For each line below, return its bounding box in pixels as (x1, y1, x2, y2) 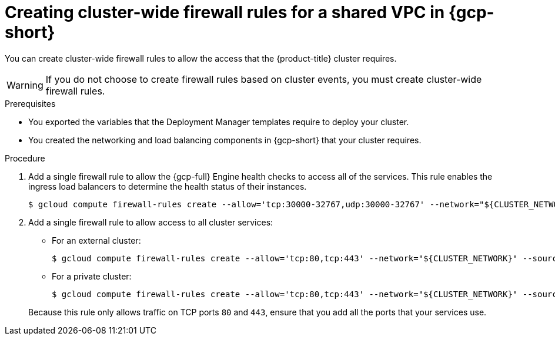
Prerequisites (5, 98, 56, 109)
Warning (6, 79, 44, 91)
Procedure (5, 153, 45, 163)
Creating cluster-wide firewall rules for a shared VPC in (5, 2, 445, 22)
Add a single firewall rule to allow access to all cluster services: (28, 217, 273, 227)
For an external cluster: (52, 235, 141, 245)
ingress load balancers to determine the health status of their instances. (28, 181, 307, 191)
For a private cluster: (52, 271, 132, 281)
